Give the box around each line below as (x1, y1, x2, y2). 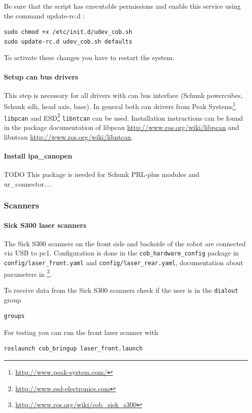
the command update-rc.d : (4, 10, 85, 20)
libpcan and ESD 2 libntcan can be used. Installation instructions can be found (4, 111, 243, 123)
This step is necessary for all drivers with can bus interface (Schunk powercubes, (4, 90, 243, 100)
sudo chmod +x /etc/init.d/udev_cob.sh (4, 29, 132, 36)
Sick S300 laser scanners (4, 220, 87, 230)
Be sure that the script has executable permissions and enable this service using (4, 1, 241, 11)
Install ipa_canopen (4, 150, 72, 160)
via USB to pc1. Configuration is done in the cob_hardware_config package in (4, 248, 239, 258)
